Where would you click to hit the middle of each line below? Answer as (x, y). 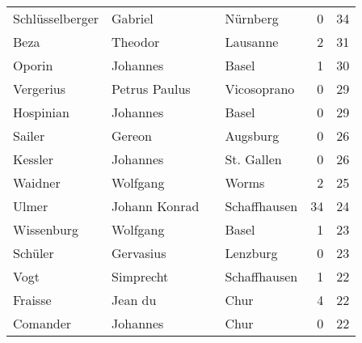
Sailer (29, 136)
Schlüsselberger (56, 18)
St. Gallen (253, 159)
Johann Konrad (156, 206)
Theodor (136, 42)
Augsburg (252, 136)
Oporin (33, 65)
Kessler (33, 159)
